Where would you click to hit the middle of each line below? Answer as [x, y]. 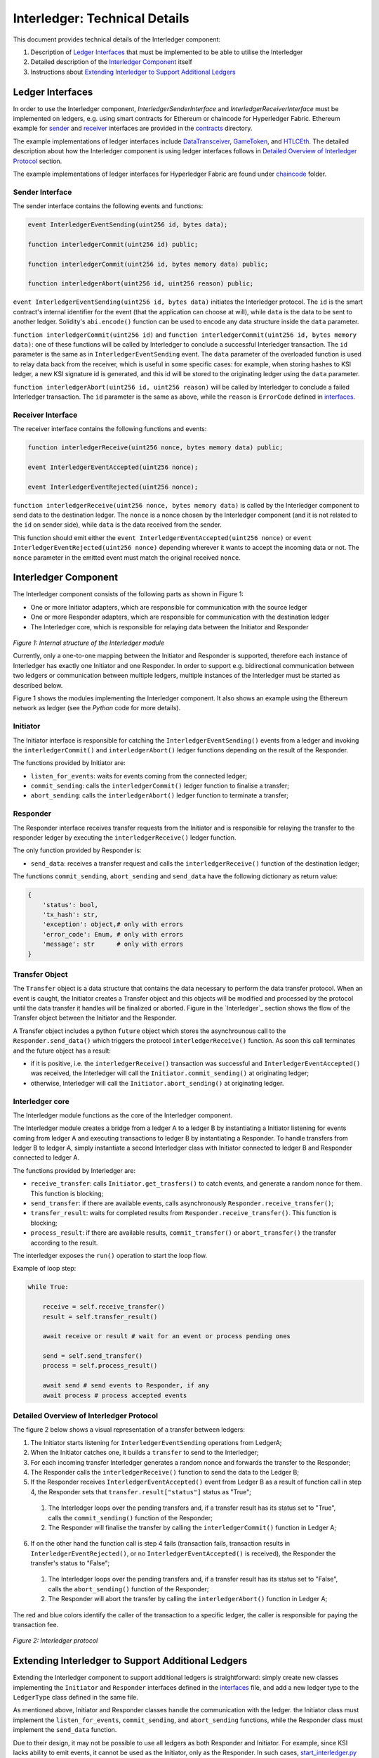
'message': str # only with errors [113, 944]
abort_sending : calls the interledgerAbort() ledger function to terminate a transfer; [160, 795]
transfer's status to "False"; [70, 1563]
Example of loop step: [45, 1269]
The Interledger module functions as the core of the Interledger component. [123, 1115]
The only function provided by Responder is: [77, 850]
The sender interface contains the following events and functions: [108, 206]
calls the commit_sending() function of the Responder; [131, 1518]
